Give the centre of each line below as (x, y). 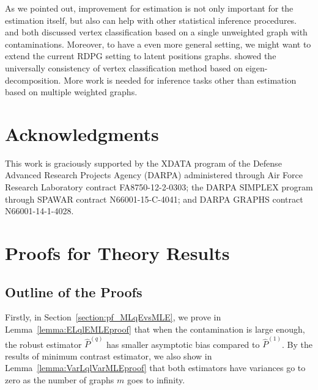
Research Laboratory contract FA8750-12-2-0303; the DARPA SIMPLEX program (159, 187)
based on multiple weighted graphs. (71, 92)
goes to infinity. (156, 380)
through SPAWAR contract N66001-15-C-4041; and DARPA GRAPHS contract (154, 199)
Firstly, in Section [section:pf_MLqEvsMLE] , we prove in (113, 317)
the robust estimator (43, 344)
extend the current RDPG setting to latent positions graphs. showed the (141, 56)
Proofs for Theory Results (117, 253)
